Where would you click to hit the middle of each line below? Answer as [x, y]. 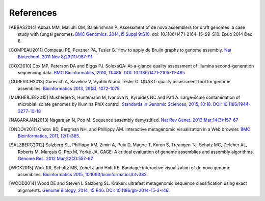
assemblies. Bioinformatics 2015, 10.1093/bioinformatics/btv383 [82, 174]
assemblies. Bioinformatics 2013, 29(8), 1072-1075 [69, 89]
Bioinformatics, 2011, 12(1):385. [49, 136]
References [33, 13]
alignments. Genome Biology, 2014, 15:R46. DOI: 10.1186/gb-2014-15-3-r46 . [94, 190]
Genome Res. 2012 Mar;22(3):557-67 [55, 158]
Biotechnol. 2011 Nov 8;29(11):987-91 [55, 57]
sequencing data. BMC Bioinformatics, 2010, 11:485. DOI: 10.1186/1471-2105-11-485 [101, 72]
